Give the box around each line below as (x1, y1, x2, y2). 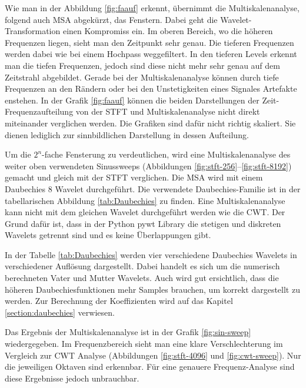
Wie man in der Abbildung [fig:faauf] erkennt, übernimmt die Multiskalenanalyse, (5, 2, 300, 14)
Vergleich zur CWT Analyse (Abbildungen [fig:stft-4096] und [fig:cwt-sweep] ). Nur (5, 349, 301, 361)
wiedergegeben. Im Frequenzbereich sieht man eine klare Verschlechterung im (5, 337, 283, 350)
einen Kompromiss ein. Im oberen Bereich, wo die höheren (62, 25, 273, 37)
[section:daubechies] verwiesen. (5, 306, 115, 318)
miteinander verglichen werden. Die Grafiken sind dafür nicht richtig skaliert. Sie (5, 116, 296, 129)
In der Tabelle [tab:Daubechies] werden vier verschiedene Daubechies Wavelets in (5, 248, 297, 260)
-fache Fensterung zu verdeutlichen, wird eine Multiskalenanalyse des (42, 148, 291, 160)
